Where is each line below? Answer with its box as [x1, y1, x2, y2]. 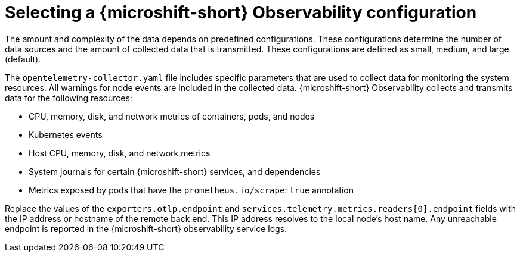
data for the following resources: [5, 92, 132, 103]
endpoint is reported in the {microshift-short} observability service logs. [5, 223, 287, 234]
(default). [5, 54, 41, 64]
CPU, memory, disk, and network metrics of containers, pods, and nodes [29, 111, 315, 121]
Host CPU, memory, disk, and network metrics [29, 148, 211, 158]
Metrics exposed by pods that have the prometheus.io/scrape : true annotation [29, 184, 354, 195]
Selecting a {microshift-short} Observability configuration [5, 2, 477, 23]
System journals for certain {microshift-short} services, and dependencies [29, 166, 321, 177]
